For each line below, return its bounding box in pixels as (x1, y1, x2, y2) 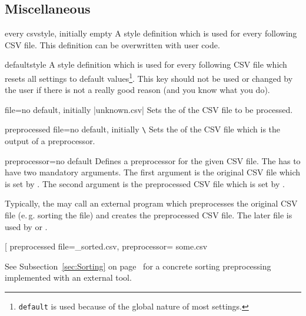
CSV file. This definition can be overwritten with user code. (5, 38, 220, 51)
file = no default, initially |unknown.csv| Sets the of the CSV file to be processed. (5, 103, 293, 115)
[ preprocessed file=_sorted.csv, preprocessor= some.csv (5, 240, 208, 252)
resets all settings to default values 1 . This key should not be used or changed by (5, 70, 293, 84)
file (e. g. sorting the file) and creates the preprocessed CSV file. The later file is (5, 209, 292, 221)
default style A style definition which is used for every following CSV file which (5, 58, 287, 71)
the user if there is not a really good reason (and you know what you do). (5, 84, 270, 96)
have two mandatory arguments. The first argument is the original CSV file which (5, 166, 301, 178)
